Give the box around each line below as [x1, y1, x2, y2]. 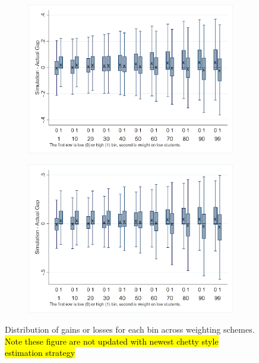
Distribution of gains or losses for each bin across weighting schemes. [5, 323, 255, 336]
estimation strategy [5, 346, 75, 359]
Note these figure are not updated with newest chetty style [5, 334, 219, 347]
